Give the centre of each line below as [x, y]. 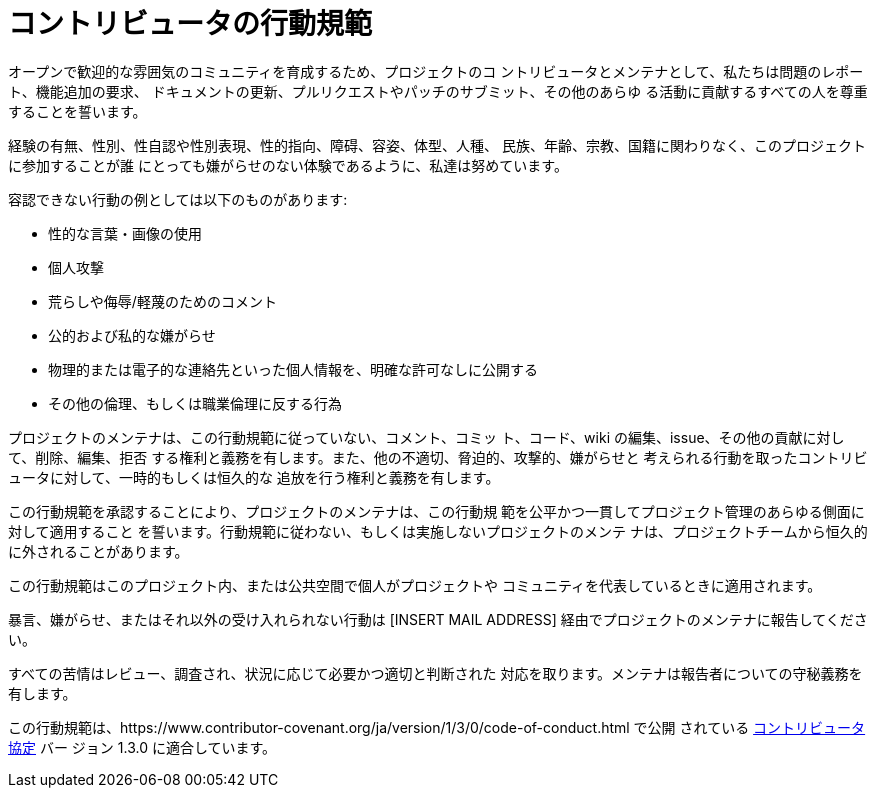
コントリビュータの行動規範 [190, 24]
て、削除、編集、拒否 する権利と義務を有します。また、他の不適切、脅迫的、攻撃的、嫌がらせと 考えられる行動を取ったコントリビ [438, 457]
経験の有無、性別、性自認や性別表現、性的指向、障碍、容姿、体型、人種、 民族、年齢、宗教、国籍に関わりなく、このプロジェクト [437, 145]
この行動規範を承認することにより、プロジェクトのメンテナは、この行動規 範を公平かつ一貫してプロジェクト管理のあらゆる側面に [436, 511]
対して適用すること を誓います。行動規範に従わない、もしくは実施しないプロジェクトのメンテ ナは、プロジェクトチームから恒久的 [438, 531]
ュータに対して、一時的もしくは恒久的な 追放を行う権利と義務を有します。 [254, 477]
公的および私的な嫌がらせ [132, 335]
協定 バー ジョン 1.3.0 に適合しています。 [142, 747]
